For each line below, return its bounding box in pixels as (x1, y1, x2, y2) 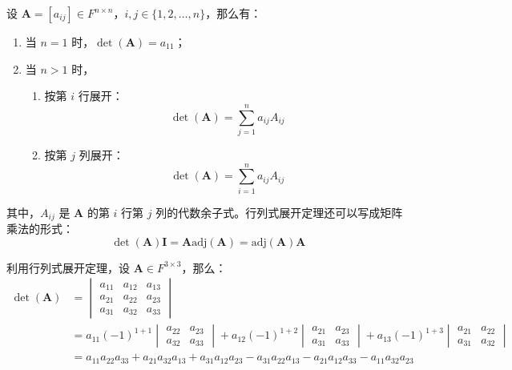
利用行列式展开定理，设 (6, 259, 130, 275)
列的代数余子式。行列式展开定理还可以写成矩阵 (155, 203, 403, 220)
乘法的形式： (6, 220, 74, 237)
